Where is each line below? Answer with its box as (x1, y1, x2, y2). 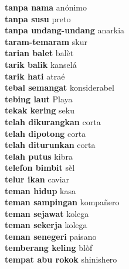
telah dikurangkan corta (5, 115, 101, 127)
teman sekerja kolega (5, 219, 87, 231)
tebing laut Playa (5, 92, 73, 105)
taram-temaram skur (5, 35, 87, 47)
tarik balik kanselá (5, 58, 77, 70)
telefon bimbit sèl (5, 161, 75, 174)
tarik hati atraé (5, 70, 65, 82)
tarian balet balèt (5, 47, 74, 59)
